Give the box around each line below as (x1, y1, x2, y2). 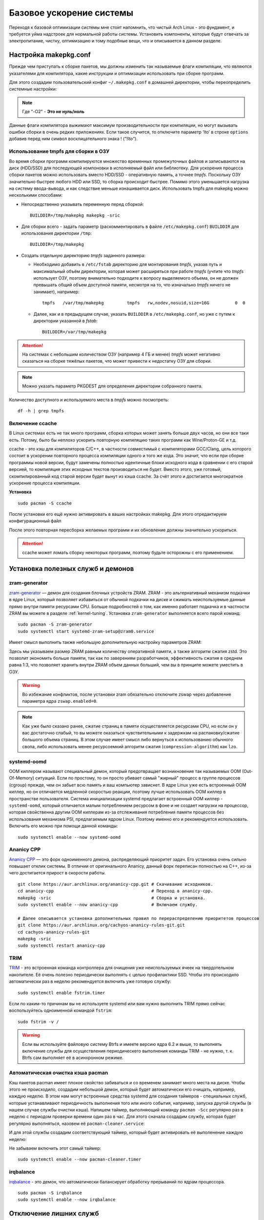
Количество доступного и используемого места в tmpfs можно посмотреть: (9, 397, 169, 403)
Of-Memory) (9, 775, 34, 781)
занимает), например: (33, 288, 80, 295)
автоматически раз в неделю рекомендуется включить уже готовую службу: (9, 978, 171, 984)
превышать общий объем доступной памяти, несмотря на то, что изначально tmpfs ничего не (33, 282, 231, 288)
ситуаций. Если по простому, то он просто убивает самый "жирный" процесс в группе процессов (35, 775, 241, 781)
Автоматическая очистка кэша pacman (9, 1069, 108, 1076)
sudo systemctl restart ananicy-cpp (18, 943, 105, 949)
